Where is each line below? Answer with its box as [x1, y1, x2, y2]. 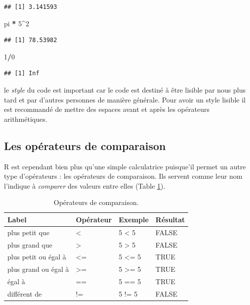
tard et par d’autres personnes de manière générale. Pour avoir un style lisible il [4, 94, 246, 104]
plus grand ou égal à [7, 264, 69, 274]
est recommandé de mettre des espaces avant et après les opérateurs [4, 104, 209, 114]
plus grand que [7, 239, 52, 250]
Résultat [155, 214, 185, 224]
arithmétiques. [4, 113, 47, 124]
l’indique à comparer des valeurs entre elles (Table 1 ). [4, 180, 166, 191]
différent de [7, 288, 42, 299]
